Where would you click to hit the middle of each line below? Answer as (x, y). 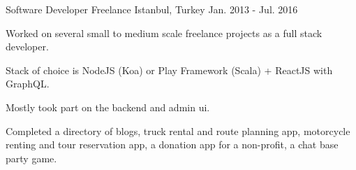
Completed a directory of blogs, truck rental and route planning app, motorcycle (178, 130)
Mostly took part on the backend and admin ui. (108, 107)
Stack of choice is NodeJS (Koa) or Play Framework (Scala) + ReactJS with (169, 70)
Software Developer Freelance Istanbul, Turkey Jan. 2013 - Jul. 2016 (152, 9)
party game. (31, 158)
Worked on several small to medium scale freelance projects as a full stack (164, 33)
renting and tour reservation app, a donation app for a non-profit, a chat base (172, 144)
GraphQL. (28, 84)
